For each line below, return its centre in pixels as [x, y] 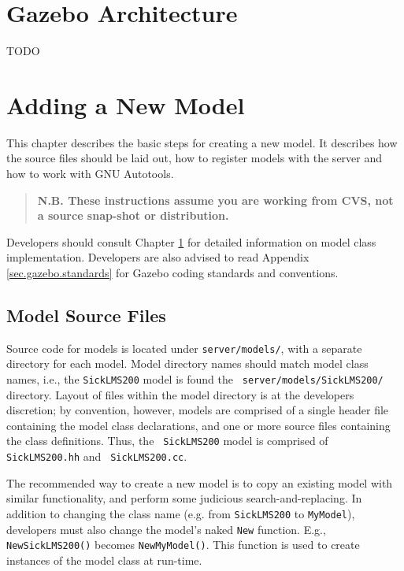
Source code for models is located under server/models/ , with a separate [184, 348]
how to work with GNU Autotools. [90, 174]
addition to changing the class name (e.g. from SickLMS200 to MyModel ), [181, 513]
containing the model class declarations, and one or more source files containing [198, 425]
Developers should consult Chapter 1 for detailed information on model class [191, 241]
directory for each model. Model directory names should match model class [187, 363]
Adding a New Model [126, 104]
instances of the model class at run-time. [104, 560]
